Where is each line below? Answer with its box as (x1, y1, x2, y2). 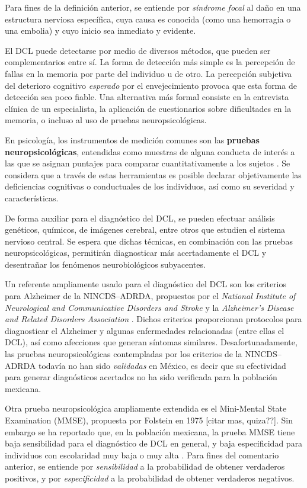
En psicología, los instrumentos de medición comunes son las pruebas (5, 133, 260, 146)
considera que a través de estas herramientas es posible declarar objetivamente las (5, 168, 302, 181)
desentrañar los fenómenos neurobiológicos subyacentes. (5, 258, 206, 270)
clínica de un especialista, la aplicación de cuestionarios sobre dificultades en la (5, 102, 292, 114)
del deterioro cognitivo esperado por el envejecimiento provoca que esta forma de (5, 79, 297, 91)
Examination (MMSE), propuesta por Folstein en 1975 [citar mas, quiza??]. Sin (5, 414, 293, 426)
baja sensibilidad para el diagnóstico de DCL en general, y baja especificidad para (5, 437, 303, 450)
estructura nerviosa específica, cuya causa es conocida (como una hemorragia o (5, 12, 291, 25)
